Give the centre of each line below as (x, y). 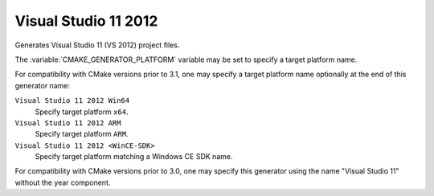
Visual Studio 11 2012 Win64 (72, 101)
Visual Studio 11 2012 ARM (68, 123)
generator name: (42, 85)
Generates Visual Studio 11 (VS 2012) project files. (97, 45)
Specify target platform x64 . (82, 112)
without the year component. (63, 182)
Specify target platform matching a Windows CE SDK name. (134, 157)
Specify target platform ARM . (82, 134)
